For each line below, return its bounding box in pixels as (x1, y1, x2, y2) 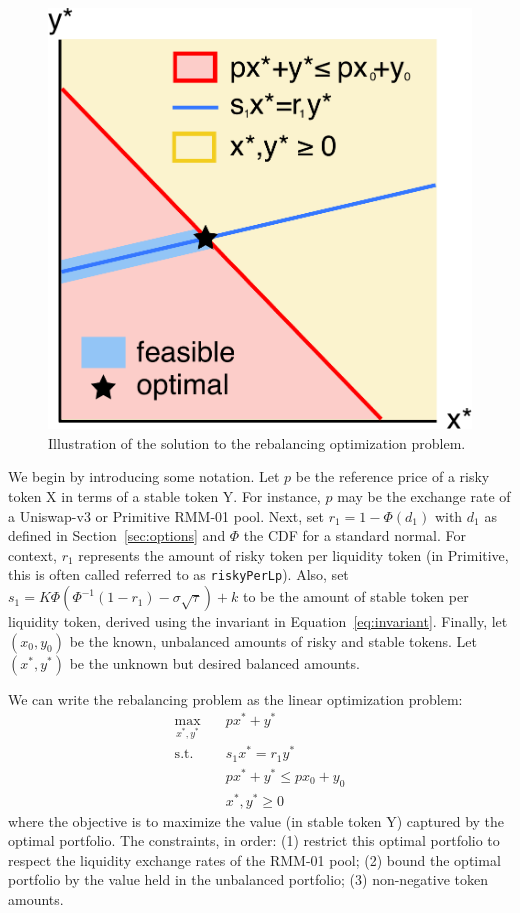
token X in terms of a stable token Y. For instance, (8, 486, 321, 507)
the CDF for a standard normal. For (243, 525, 466, 546)
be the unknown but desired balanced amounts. (69, 652, 360, 673)
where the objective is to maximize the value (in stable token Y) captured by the (8, 810, 505, 831)
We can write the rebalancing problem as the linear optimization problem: (8, 688, 463, 709)
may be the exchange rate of (337, 486, 511, 507)
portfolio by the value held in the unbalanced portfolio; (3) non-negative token (8, 869, 489, 890)
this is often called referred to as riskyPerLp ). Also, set (8, 564, 349, 585)
